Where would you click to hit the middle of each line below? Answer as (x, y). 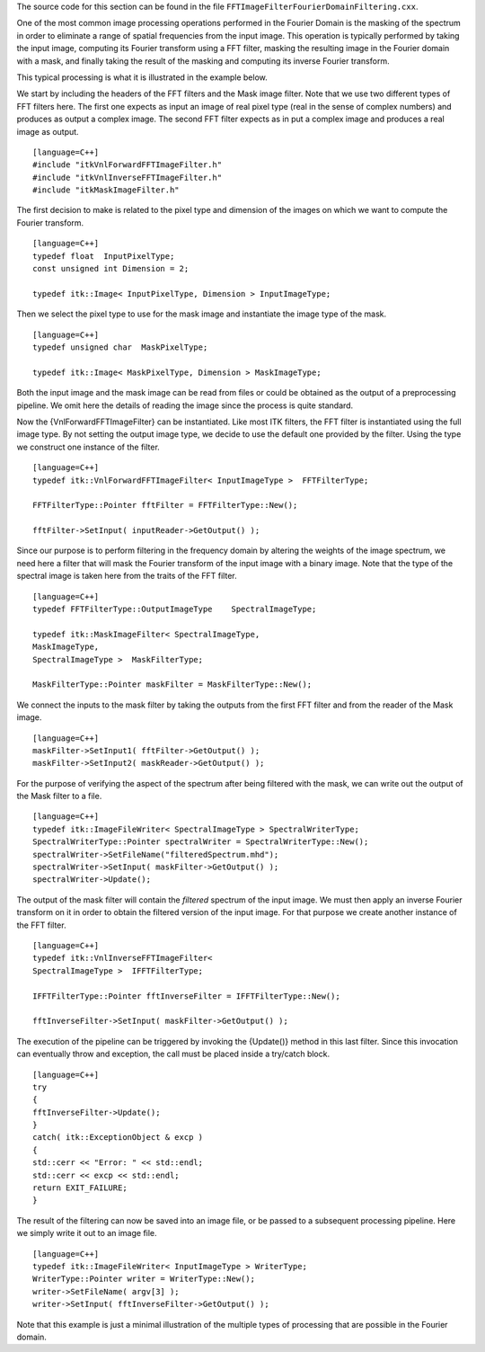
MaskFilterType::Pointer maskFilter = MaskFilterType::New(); (172, 685)
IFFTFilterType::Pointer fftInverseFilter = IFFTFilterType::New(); (186, 996)
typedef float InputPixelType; (104, 256)
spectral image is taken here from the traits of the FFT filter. (127, 576)
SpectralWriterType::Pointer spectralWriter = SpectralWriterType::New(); (201, 842)
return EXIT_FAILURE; (80, 1188)
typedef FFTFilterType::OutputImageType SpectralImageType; (175, 609)
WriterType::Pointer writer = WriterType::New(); (144, 1279)
